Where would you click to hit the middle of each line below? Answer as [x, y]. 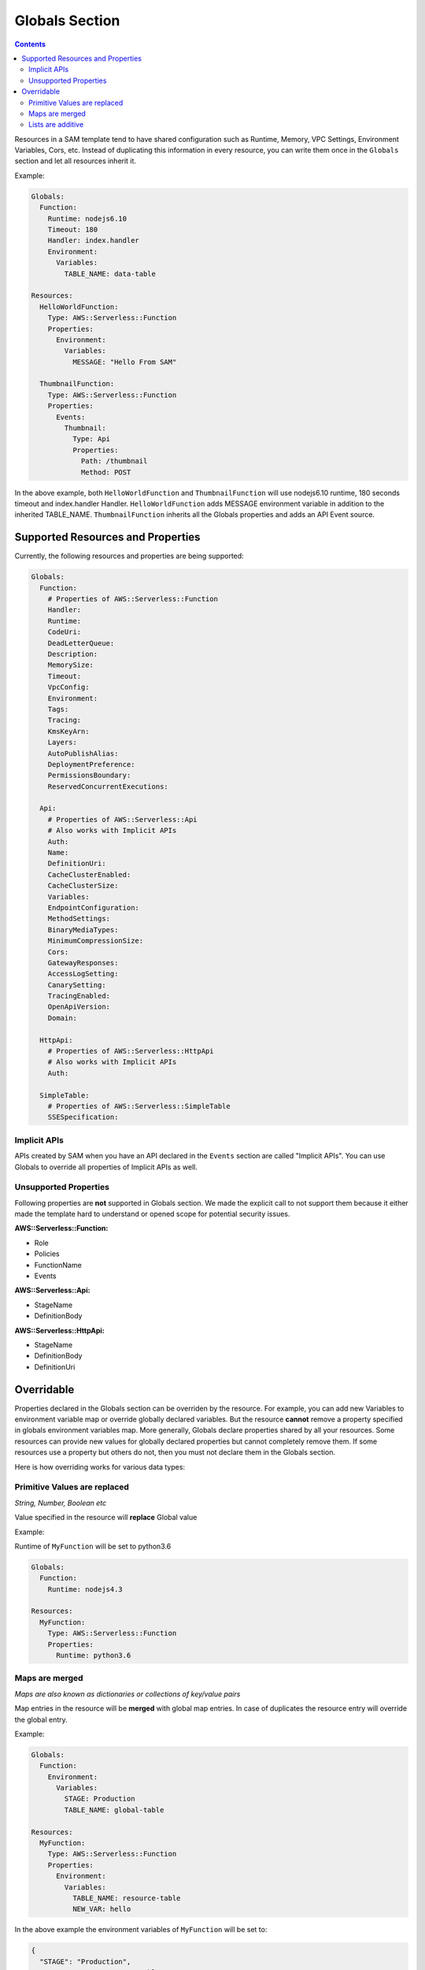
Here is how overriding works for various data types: [100, 1466]
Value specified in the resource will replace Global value [106, 1518]
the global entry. [41, 1719]
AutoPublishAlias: [83, 753]
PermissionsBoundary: [89, 775]
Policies [47, 1254]
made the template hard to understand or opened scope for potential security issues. [152, 1214]
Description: [73, 654]
